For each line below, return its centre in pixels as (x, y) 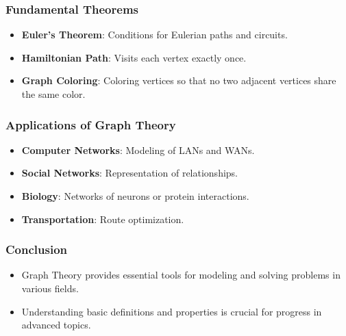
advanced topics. (56, 325)
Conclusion (36, 249)
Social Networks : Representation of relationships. (129, 173)
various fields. (50, 288)
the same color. (53, 94)
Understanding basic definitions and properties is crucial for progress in (172, 311)
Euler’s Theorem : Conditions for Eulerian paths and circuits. (155, 35)
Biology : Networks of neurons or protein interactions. (135, 196)
